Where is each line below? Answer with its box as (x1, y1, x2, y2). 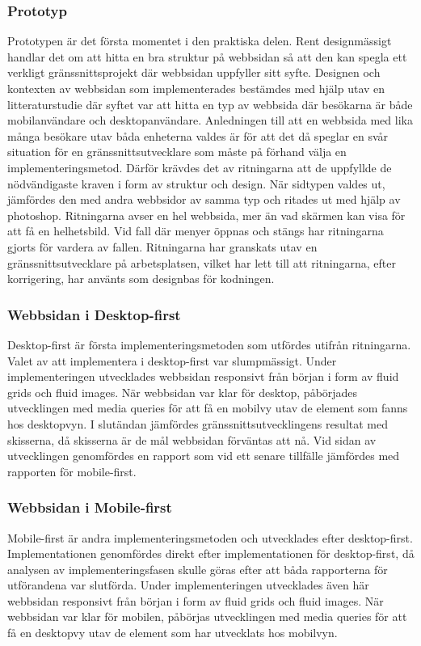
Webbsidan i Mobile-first (7, 497, 172, 517)
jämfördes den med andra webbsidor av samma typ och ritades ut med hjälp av (7, 191, 401, 208)
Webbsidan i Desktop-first (7, 304, 181, 324)
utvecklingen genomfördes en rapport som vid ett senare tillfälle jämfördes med (7, 447, 400, 464)
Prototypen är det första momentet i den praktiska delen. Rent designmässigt (7, 32, 392, 49)
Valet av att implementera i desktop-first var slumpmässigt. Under (7, 352, 337, 369)
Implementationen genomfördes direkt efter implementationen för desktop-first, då (7, 545, 415, 562)
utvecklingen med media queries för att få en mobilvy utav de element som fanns (7, 399, 408, 416)
